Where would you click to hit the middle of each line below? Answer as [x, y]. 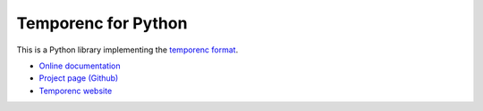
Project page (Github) [79, 78]
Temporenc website [76, 91]
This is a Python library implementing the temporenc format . [127, 50]
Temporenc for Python [102, 23]
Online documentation [80, 66]
